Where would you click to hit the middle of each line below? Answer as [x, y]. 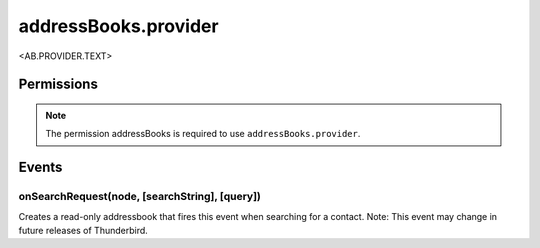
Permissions [58, 84]
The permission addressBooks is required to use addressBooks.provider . [203, 134]
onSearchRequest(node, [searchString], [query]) [140, 197]
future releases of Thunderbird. [83, 230]
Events [40, 167]
